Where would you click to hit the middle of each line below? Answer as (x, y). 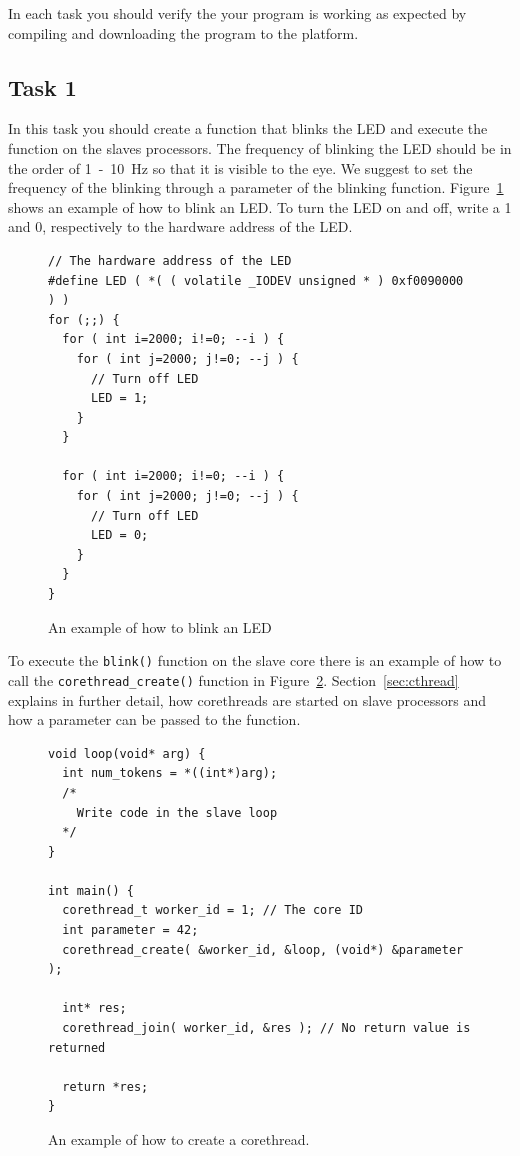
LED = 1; (119, 398)
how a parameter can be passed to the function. (154, 719)
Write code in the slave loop (177, 812)
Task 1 (42, 86)
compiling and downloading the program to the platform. (183, 32)
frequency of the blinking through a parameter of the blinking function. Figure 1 (256, 187)
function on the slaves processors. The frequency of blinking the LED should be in (260, 147)
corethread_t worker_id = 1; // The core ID (212, 910)
